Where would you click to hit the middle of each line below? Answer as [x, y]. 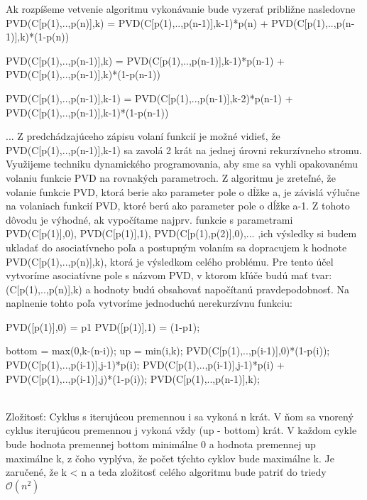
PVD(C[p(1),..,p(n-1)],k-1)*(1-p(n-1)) [87, 112]
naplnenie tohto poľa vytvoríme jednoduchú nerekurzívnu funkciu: [149, 303]
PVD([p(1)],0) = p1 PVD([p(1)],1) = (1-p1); [103, 326]
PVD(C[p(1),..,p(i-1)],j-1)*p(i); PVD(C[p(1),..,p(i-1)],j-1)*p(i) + [145, 365]
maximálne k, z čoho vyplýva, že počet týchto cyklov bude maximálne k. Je [170, 458]
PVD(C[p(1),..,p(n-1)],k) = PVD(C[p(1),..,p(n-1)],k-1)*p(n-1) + [145, 60]
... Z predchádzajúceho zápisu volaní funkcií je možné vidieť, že [143, 136]
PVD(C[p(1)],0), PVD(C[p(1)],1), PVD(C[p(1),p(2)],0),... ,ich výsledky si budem [181, 233]
